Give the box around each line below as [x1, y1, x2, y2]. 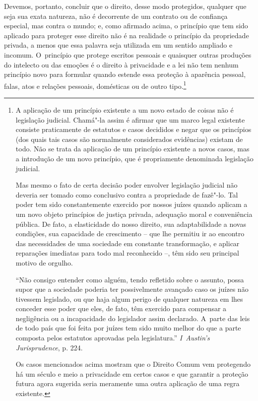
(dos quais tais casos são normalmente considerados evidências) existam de [15, 134, 243, 144]
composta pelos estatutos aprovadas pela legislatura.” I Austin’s [15, 333, 210, 343]
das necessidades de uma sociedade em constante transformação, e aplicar [15, 238, 240, 248]
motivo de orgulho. [15, 257, 73, 267]
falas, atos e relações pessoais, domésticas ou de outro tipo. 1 [4, 79, 187, 91]
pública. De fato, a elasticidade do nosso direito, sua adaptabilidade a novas [15, 218, 246, 229]
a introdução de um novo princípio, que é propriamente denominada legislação [15, 153, 254, 163]
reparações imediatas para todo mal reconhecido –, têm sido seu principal [15, 248, 239, 258]
